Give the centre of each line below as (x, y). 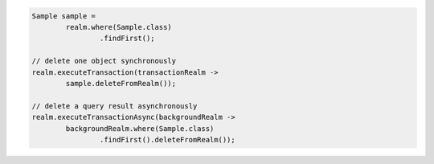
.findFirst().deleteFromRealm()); (168, 139)
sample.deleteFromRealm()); (121, 83)
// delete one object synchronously (104, 61)
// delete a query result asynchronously (115, 106)
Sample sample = (64, 16)
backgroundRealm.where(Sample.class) (140, 128)
